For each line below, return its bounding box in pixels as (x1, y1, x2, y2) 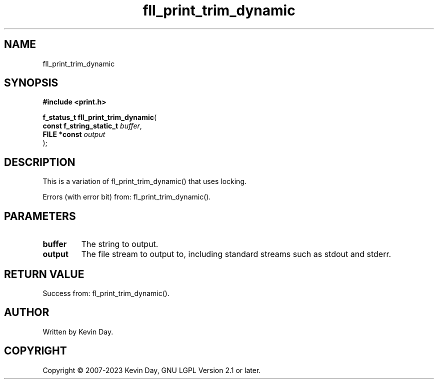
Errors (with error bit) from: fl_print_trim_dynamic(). (42, 192, 211, 201)
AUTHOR (4, 306, 49, 319)
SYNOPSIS (4, 76, 58, 89)
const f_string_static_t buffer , (42, 121, 142, 130)
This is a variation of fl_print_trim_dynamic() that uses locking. (42, 177, 246, 186)
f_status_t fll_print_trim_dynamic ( (42, 113, 157, 122)
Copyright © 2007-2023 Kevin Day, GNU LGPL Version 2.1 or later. (42, 365, 261, 374)
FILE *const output (42, 130, 105, 139)
